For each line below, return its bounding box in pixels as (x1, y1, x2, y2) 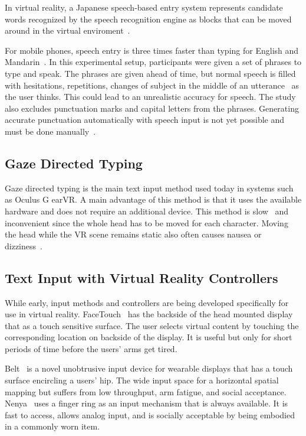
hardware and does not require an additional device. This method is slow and (5, 204, 289, 217)
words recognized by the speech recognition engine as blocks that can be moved (5, 12, 292, 25)
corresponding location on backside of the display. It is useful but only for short (5, 331, 292, 343)
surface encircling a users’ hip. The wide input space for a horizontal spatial (5, 374, 279, 386)
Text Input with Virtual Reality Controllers (5, 268, 278, 287)
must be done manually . (5, 125, 96, 137)
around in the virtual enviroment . (5, 24, 130, 37)
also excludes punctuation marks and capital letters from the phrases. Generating (5, 102, 299, 114)
